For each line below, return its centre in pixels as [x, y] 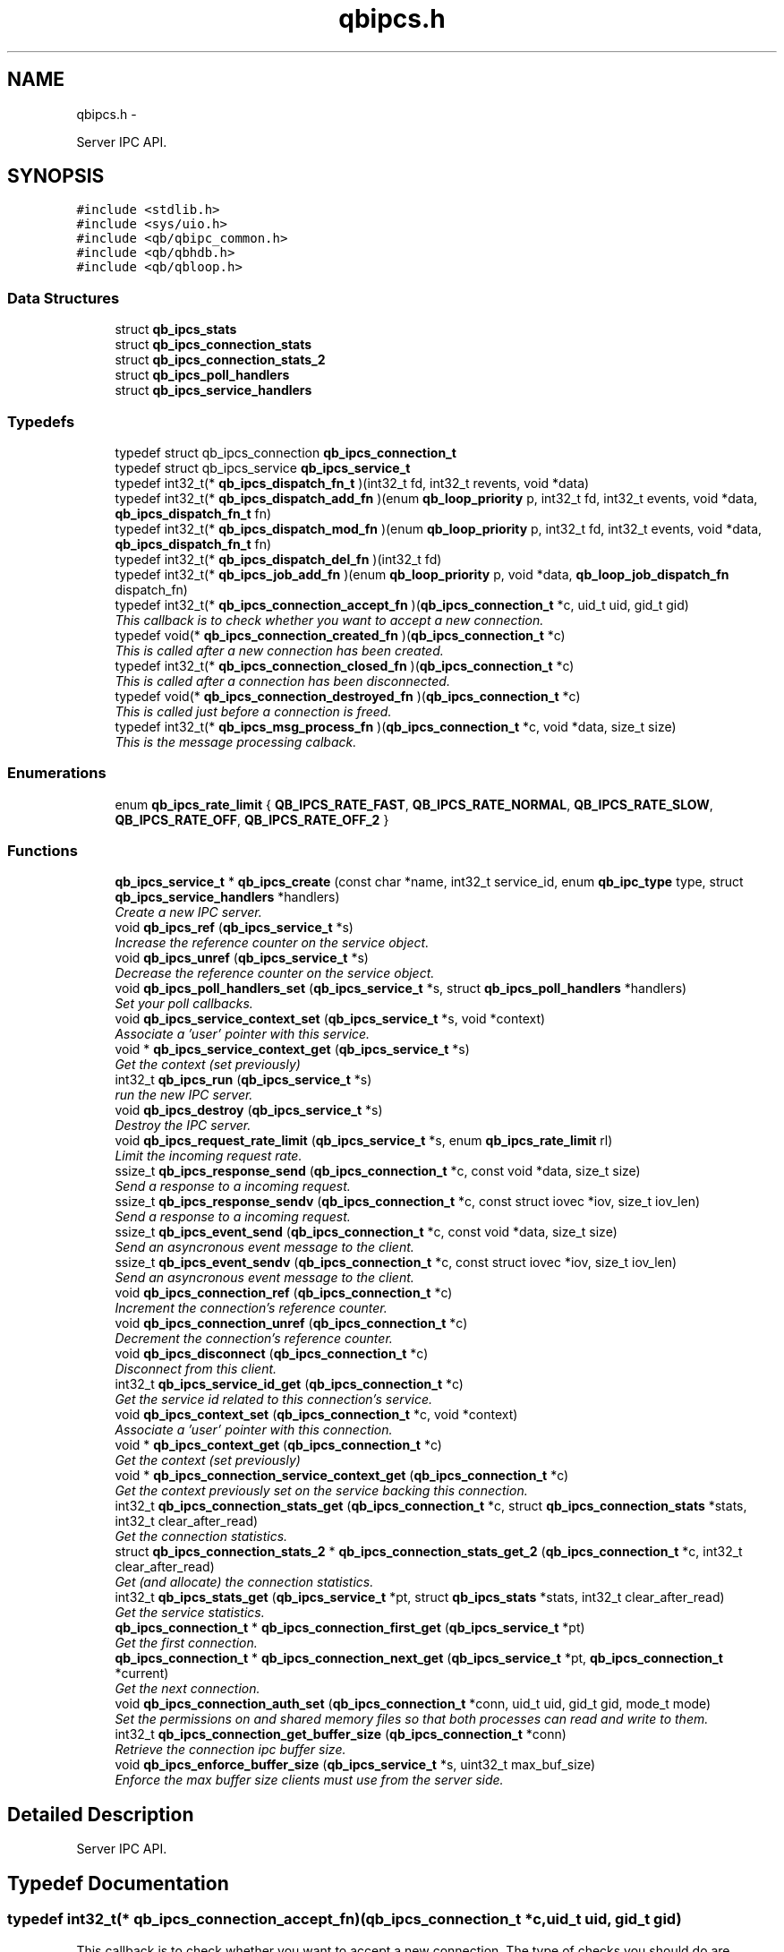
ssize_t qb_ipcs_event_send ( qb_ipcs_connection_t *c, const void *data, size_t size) [366, 1232]
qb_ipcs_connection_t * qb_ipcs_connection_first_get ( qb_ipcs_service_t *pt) [350, 1628]
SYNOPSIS [56, 176]
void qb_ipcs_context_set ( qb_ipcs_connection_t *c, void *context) [316, 1415]
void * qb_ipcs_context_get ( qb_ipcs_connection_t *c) [278, 1445]
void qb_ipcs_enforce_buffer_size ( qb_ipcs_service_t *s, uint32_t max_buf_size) [355, 1765]
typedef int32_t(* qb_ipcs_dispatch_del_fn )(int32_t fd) [278, 559]
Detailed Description [101, 1814]
